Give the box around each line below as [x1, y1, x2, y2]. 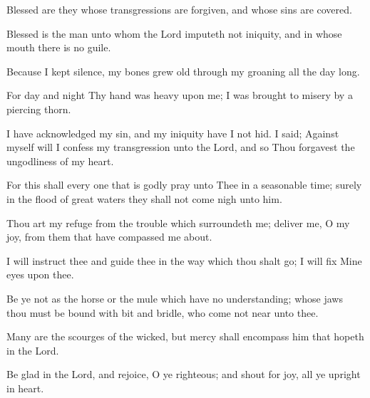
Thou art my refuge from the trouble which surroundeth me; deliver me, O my [6, 215, 350, 230]
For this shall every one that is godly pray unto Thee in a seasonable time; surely [6, 177, 362, 192]
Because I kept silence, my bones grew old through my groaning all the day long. [6, 63, 360, 78]
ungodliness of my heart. [6, 153, 114, 168]
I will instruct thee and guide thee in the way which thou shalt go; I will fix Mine [6, 253, 362, 268]
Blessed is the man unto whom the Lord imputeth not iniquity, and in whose [6, 26, 342, 41]
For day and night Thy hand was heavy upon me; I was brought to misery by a [6, 88, 353, 103]
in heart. [6, 380, 44, 395]
